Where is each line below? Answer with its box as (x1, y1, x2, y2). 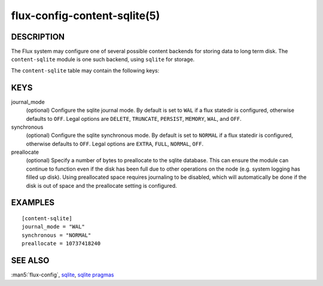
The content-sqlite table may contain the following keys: (11, 66, 160, 74)
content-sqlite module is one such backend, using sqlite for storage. (11, 56, 195, 63)
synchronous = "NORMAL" (22, 232, 92, 239)
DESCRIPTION (11, 32, 65, 42)
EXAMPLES (11, 197, 55, 208)
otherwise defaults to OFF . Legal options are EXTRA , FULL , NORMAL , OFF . (26, 140, 203, 147)
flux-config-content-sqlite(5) (11, 9, 160, 22)
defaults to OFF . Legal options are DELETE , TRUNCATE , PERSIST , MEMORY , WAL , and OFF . (26, 115, 242, 122)
